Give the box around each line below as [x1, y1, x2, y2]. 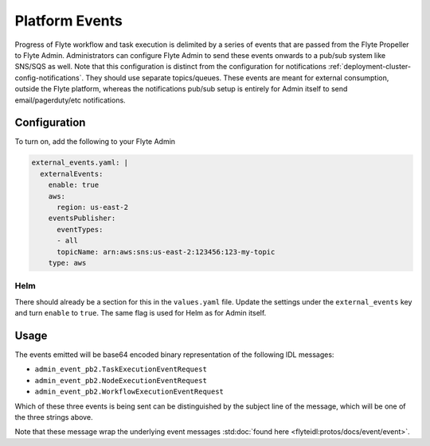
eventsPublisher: [48, 214, 116, 223]
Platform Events [14, 12, 123, 29]
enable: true [48, 180, 100, 190]
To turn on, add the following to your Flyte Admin [14, 137, 175, 146]
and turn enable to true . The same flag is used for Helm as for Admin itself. [14, 308, 267, 318]
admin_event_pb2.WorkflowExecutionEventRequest [34, 387, 225, 397]
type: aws [48, 258, 87, 267]
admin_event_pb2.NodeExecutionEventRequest [34, 376, 207, 385]
